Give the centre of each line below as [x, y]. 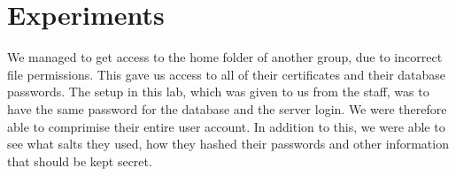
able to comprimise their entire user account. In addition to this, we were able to [226, 126]
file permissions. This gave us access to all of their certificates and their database [227, 74]
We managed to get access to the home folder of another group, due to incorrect [225, 57]
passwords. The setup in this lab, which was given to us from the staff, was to [218, 92]
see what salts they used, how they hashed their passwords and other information [228, 144]
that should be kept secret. [80, 161]
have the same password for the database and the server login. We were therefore [227, 108]
